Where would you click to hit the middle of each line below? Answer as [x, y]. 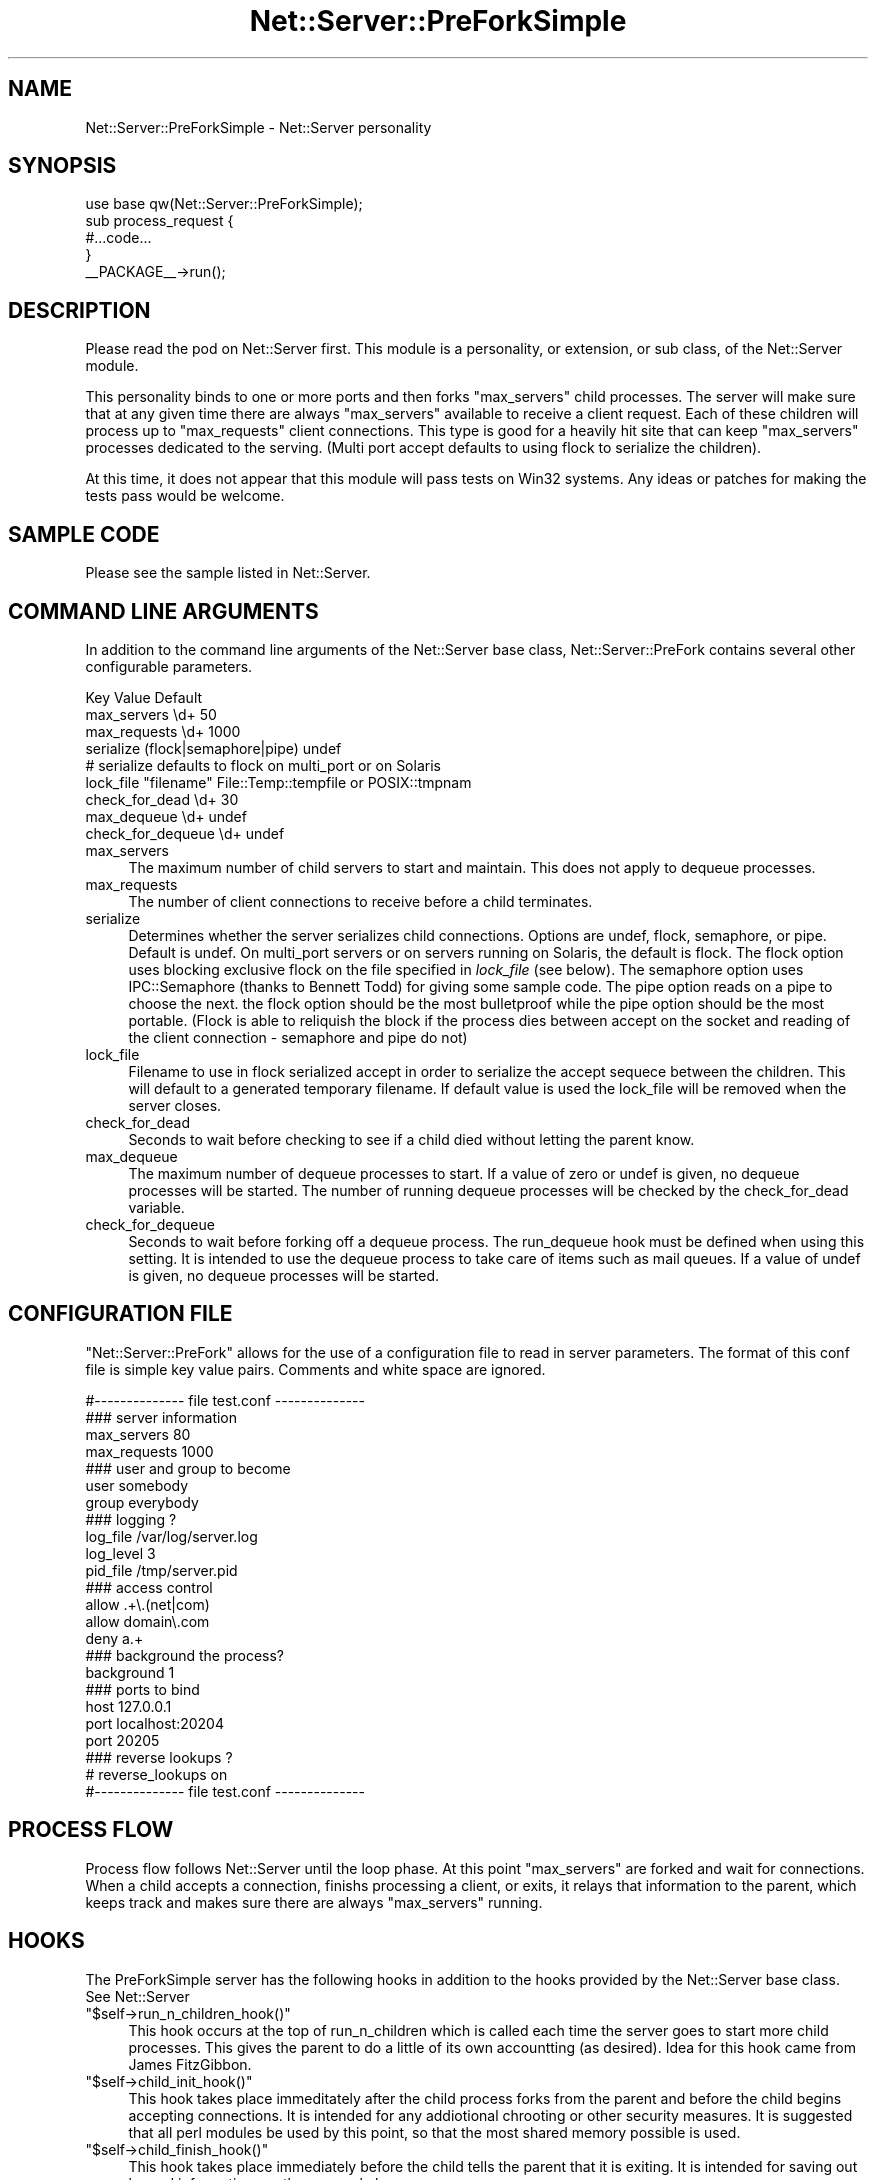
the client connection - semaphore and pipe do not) [298, 1037]
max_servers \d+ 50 [151, 714]
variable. [156, 1207]
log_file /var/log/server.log [171, 1536]
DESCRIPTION [79, 310]
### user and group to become [188, 1468]
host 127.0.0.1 [128, 1706]
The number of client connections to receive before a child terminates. [360, 901]
